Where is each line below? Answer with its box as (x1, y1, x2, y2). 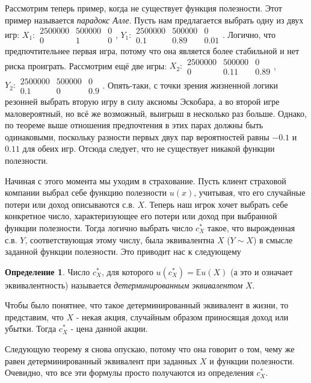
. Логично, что (222, 28, 276, 40)
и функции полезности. (209, 354, 295, 367)
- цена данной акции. (70, 322, 148, 335)
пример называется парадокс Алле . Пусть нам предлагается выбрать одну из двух (5, 13, 304, 26)
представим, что (5, 310, 64, 323)
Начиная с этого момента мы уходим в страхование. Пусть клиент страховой (5, 174, 286, 187)
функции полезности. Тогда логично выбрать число (5, 221, 193, 234)
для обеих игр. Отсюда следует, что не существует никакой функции (22, 142, 275, 155)
